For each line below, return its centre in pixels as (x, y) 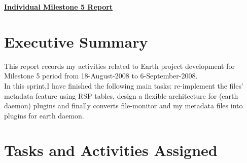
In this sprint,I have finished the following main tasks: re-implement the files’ (124, 85)
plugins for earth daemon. (44, 115)
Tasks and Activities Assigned (111, 150)
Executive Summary (76, 41)
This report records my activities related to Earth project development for (119, 66)
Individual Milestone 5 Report (59, 7)
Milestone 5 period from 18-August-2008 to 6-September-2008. (101, 76)
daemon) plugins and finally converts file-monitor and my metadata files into (123, 106)
